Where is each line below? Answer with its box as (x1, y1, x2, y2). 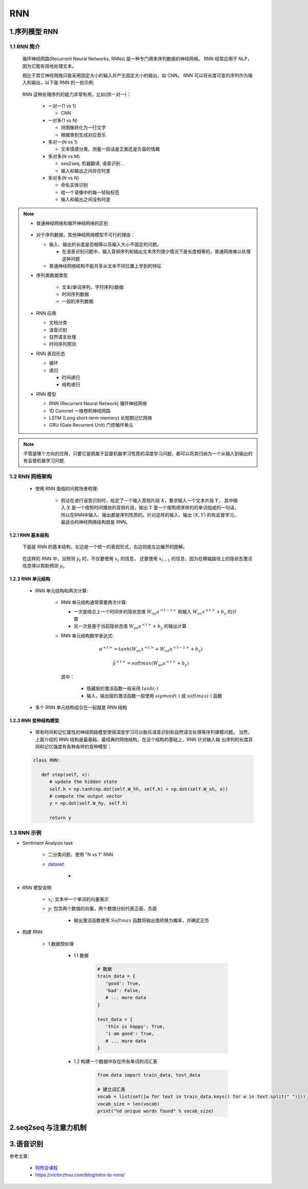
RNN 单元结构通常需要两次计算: (61, 599, 128, 605)
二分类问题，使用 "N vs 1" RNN (48, 851, 113, 858)
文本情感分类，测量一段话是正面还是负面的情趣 (61, 146, 160, 152)
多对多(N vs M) (48, 153, 80, 159)
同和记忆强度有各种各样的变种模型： (35, 743, 112, 750)
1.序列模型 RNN (9, 27, 59, 36)
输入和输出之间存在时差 (61, 168, 110, 174)
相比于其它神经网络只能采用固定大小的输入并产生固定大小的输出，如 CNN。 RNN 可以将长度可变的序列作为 (22, 72, 248, 78)
